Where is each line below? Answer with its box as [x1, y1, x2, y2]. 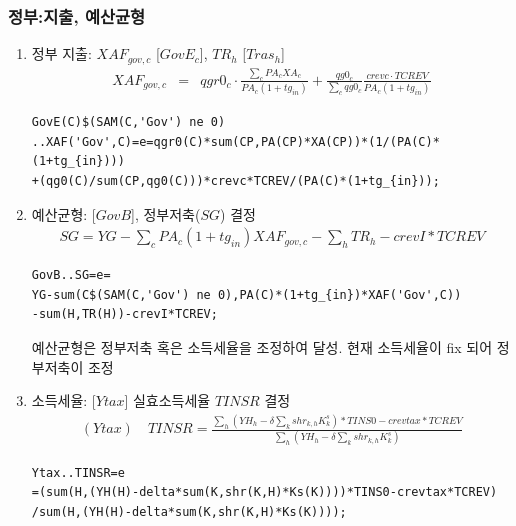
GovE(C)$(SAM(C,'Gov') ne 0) [31, 115, 226, 130]
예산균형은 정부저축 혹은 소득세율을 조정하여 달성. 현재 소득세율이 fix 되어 [31, 337, 493, 358]
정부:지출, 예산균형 [8, 3, 146, 28]
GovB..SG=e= [31, 268, 111, 283]
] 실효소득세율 [124, 390, 211, 411]
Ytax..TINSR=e [31, 465, 125, 480]
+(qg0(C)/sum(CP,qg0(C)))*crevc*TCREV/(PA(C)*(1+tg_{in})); [31, 174, 440, 189]
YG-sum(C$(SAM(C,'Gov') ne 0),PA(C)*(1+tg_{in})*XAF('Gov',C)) [31, 287, 462, 302]
